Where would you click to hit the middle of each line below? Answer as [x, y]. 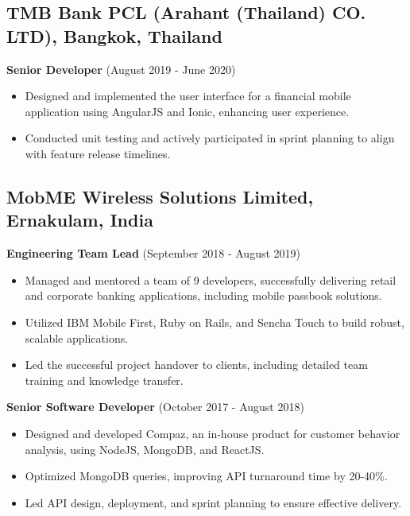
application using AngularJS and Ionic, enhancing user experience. [187, 111]
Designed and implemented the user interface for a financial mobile [188, 96]
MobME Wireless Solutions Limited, [160, 196]
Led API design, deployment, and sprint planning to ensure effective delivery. [213, 502]
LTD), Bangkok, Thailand [114, 35]
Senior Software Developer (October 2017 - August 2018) [155, 407]
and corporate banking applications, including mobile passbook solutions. [203, 295]
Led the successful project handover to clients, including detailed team [196, 365]
